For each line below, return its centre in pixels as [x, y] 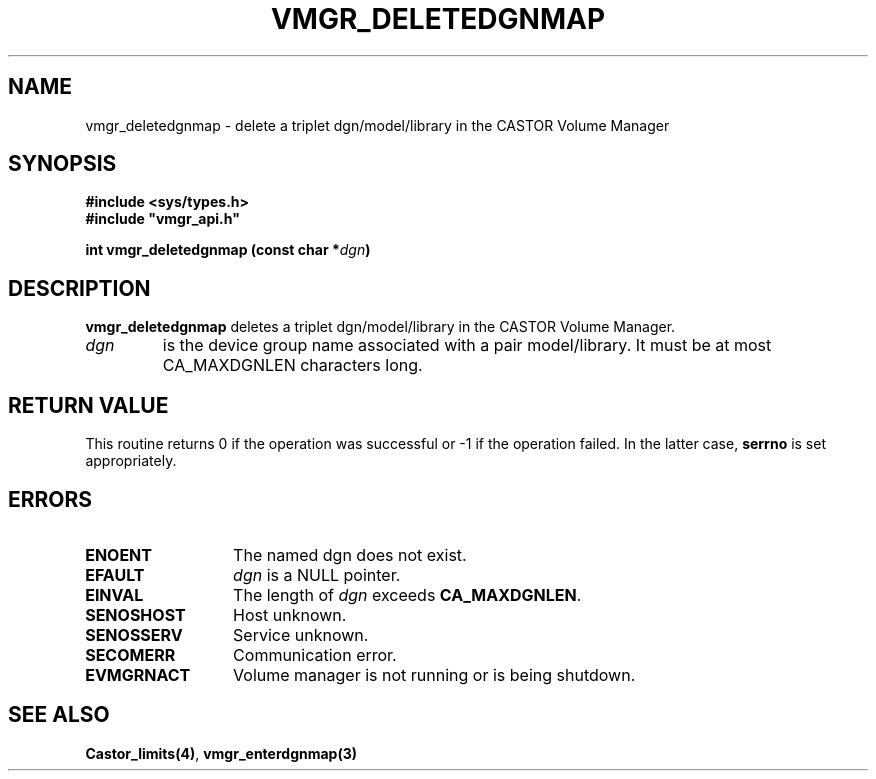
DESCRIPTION [79, 288]
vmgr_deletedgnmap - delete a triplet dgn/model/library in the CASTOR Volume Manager [377, 125]
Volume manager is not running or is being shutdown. [434, 674]
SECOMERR [130, 654]
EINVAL [114, 594]
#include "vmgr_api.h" [162, 219]
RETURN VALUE [88, 405]
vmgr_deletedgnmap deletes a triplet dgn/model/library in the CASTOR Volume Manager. [380, 327]
